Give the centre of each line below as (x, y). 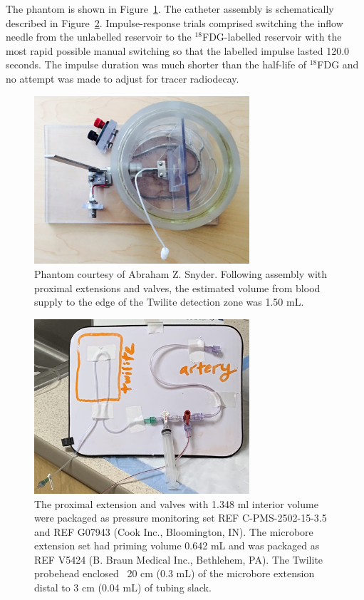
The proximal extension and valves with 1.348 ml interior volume (176, 503)
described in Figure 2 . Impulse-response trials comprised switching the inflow (175, 22)
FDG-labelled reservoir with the (272, 37)
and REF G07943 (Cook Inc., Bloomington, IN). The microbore (174, 531)
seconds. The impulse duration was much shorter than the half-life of (156, 64)
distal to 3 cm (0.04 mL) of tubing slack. (123, 588)
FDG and (338, 64)
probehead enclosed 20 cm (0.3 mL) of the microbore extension (175, 573)
